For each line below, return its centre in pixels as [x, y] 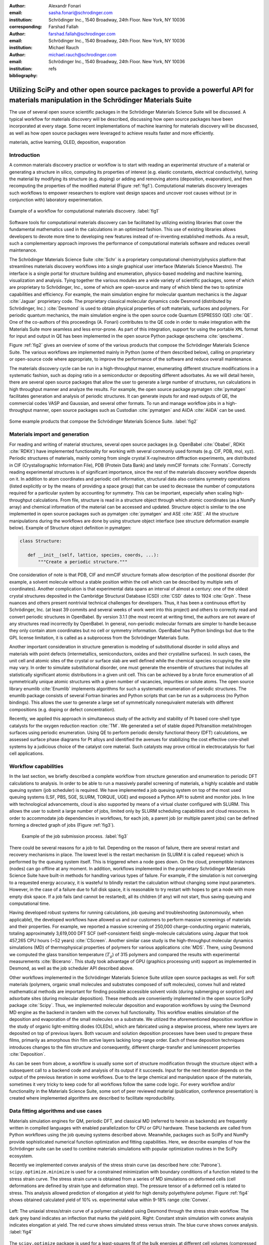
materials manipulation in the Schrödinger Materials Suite [100, 100]
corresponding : [26, 27]
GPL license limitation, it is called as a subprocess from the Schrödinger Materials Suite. [99, 637]
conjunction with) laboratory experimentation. [56, 200]
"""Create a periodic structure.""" [83, 562]
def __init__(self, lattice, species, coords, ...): [93, 555]
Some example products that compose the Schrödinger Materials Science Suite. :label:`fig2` [104, 421]
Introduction [24, 155]
